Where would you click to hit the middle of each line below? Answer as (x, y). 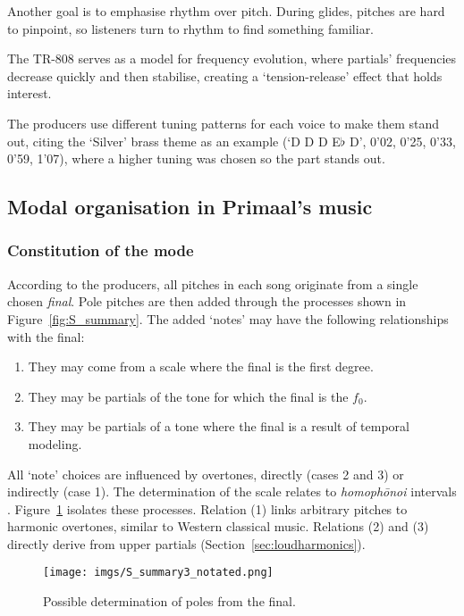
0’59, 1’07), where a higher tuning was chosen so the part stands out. (196, 158)
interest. (30, 93)
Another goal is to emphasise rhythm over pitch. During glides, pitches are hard (226, 11)
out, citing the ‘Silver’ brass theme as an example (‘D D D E (174, 141)
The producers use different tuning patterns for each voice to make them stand (224, 123)
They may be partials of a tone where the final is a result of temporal (219, 426)
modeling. (55, 443)
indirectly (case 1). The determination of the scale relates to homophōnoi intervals (232, 491)
